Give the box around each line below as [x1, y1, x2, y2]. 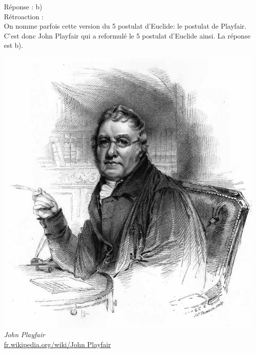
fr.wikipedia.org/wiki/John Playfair [4, 339, 111, 350]
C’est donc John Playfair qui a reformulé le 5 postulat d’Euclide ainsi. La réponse [4, 30, 251, 40]
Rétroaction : [4, 11, 44, 21]
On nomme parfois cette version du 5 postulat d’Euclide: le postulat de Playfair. [4, 21, 247, 31]
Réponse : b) [4, 1, 42, 11]
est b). [4, 40, 23, 50]
